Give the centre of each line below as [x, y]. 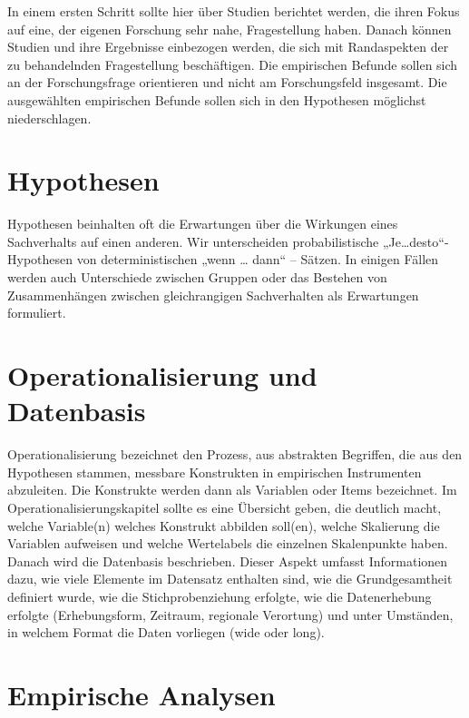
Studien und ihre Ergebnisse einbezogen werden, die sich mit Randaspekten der [228, 47]
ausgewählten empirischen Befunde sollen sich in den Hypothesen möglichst [217, 99]
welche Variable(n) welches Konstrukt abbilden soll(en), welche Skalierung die [224, 525]
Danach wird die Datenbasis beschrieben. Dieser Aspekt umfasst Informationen [228, 561]
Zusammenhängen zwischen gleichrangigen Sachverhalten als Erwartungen [213, 295]
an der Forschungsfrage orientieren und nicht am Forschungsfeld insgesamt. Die [227, 82]
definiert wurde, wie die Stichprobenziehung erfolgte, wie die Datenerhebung [220, 596]
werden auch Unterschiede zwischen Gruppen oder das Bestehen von [197, 277]
